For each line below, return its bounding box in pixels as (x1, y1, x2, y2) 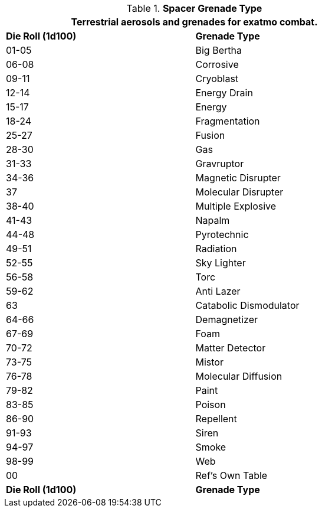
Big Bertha (195, 44, 242, 56)
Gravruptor (195, 158, 244, 169)
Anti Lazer (195, 285, 241, 297)
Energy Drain (195, 87, 253, 99)
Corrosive (195, 58, 239, 70)
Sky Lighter (195, 257, 246, 269)
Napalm (195, 214, 230, 226)
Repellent (195, 413, 237, 425)
